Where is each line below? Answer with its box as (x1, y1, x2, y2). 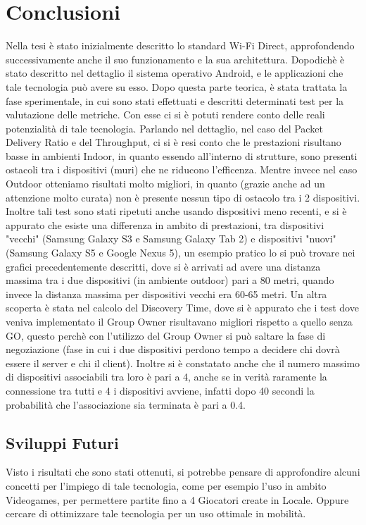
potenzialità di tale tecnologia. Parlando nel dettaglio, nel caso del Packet (6, 121, 323, 135)
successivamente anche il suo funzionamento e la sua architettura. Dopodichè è (6, 51, 345, 66)
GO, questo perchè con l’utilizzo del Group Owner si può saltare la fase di (6, 328, 326, 342)
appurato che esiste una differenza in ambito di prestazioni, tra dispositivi (6, 217, 324, 232)
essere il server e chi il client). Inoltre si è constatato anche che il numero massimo (6, 355, 360, 370)
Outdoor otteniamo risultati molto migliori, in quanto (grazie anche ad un (6, 176, 325, 191)
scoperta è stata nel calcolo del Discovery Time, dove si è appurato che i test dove (6, 300, 359, 315)
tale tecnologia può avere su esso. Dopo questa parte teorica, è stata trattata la (6, 79, 348, 94)
